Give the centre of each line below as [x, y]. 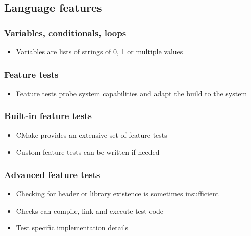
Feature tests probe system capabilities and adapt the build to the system [132, 93]
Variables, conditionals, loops [65, 32]
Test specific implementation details [72, 228]
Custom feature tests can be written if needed [88, 152]
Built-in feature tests [48, 116]
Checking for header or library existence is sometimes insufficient [118, 194]
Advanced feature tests [52, 174]
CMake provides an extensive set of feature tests [92, 135]
